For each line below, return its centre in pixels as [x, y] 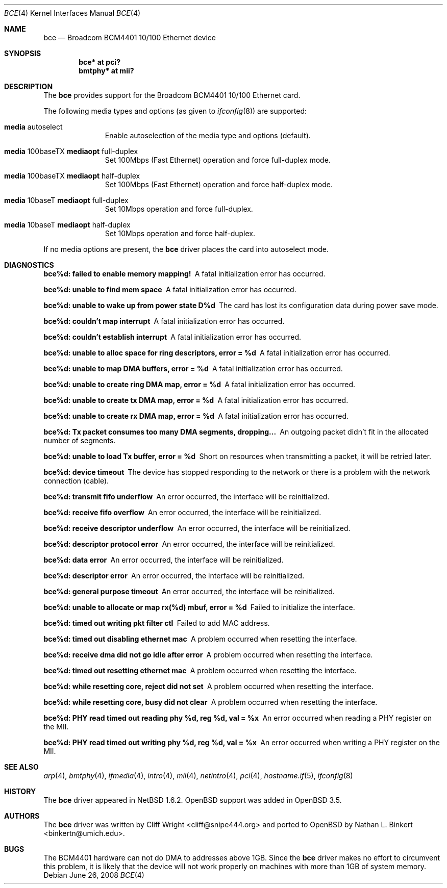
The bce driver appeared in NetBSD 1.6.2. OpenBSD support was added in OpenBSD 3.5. [193, 800]
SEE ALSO [21, 767]
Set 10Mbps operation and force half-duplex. [180, 233]
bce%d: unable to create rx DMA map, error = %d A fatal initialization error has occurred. [196, 416]
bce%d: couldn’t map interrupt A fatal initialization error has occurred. [164, 321]
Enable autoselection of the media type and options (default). [208, 135]
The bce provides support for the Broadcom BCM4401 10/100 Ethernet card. [172, 95]
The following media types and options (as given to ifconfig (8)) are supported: [175, 111]
